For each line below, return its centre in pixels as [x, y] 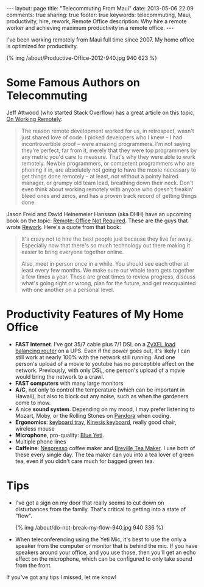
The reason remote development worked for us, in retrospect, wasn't [107, 131]
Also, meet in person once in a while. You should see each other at [105, 263]
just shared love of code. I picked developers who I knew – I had [102, 137]
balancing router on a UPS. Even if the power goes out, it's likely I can [103, 351]
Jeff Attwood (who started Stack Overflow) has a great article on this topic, [100, 112]
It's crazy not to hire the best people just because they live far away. [107, 239]
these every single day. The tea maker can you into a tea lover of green [104, 454]
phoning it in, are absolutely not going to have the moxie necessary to [109, 170]
